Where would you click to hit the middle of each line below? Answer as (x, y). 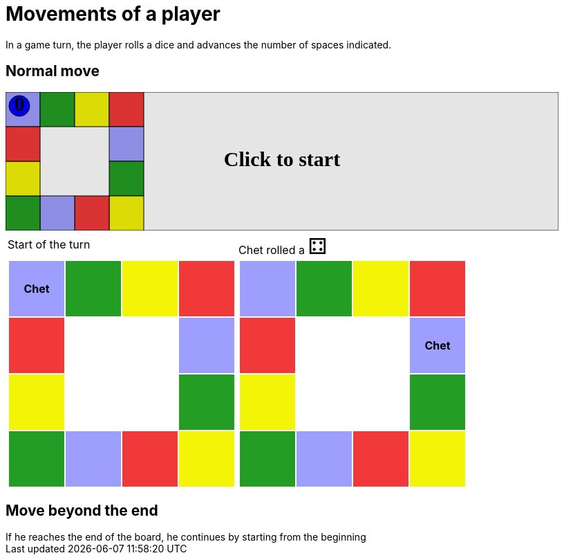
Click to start (282, 159)
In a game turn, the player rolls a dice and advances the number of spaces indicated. (199, 44)
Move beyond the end (82, 511)
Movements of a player (113, 14)
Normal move (53, 71)
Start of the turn (49, 244)
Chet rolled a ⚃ (283, 246)
